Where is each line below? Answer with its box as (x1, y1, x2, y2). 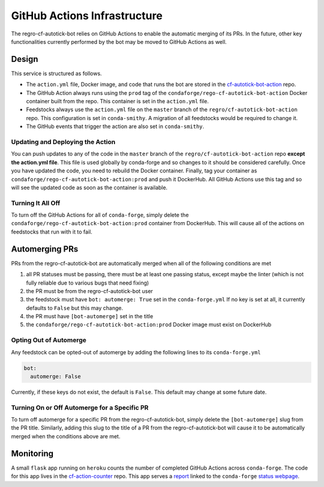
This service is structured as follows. (11, 70, 102, 77)
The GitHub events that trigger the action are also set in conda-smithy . (26, 123, 205, 130)
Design (11, 54, 38, 64)
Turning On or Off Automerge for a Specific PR (11, 403, 149, 411)
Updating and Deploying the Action (11, 138, 116, 146)
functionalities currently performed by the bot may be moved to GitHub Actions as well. (11, 38, 227, 45)
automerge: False (30, 373, 81, 380)
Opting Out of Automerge (11, 336, 87, 345)
